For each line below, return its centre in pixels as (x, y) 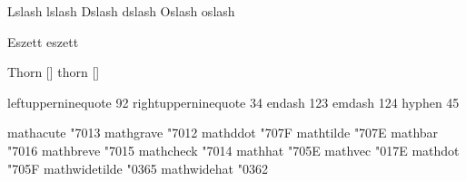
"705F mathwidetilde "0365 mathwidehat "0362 (138, 168)
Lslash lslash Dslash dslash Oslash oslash (121, 11)
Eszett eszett (43, 41)
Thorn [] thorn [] (54, 72)
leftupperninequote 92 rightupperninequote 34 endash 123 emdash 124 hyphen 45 (233, 102)
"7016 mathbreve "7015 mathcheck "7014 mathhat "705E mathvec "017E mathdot (233, 150)
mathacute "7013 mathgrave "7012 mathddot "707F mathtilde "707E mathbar (223, 133)
